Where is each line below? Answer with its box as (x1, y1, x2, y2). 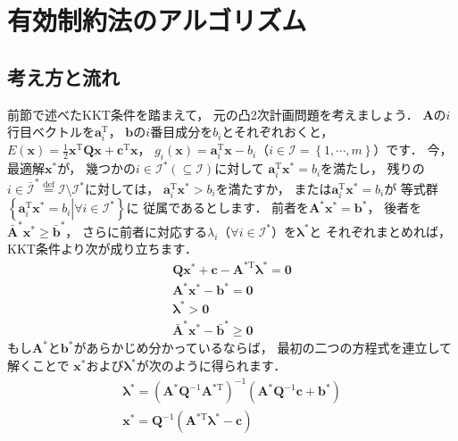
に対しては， (84, 179, 160, 197)
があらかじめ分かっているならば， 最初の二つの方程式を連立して (73, 338, 453, 357)
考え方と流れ (7, 62, 120, 90)
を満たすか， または (215, 179, 332, 197)
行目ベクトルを (7, 122, 95, 141)
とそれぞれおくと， (221, 122, 334, 141)
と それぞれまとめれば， (309, 221, 452, 240)
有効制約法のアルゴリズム (7, 2, 307, 38)
